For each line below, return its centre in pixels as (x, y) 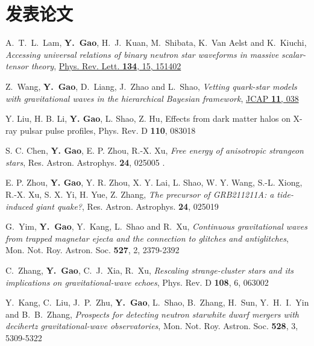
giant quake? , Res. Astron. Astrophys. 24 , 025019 (127, 206)
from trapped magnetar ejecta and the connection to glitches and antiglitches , (147, 238)
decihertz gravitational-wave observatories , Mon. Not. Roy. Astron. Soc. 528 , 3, (152, 326)
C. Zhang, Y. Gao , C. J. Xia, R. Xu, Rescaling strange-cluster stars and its (150, 270)
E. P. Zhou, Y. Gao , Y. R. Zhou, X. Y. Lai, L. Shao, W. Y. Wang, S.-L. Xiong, (154, 182)
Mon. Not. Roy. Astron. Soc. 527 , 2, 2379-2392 (93, 250)
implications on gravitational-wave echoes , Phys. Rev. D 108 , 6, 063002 (137, 282)
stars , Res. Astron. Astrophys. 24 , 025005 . (85, 162)
